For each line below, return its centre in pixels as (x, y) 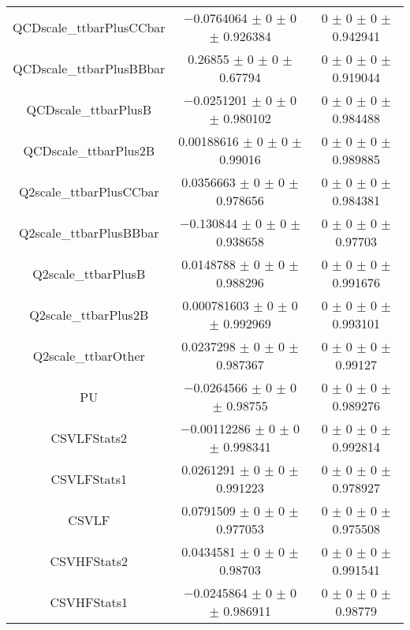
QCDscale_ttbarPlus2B (89, 150)
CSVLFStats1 (89, 478)
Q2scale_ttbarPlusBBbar (89, 232)
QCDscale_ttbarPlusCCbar (89, 27)
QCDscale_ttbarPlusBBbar (89, 68)
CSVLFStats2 (89, 437)
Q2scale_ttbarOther (89, 355)
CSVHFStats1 (89, 602)
